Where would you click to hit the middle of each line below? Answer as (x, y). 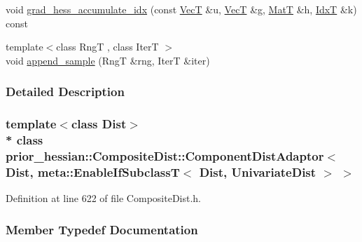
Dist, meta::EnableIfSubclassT (93, 172)
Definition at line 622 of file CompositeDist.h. (104, 198)
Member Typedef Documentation (102, 229)
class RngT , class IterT (107, 47)
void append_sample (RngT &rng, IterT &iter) (108, 60)
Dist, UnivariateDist (258, 172)
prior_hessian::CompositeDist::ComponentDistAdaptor (165, 155)
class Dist (99, 124)
